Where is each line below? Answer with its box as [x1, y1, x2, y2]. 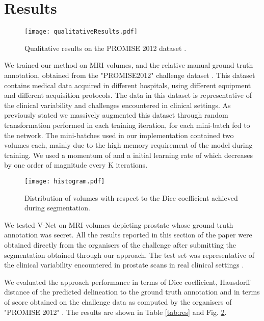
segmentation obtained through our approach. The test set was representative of [4, 249, 254, 260]
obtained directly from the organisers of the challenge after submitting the [4, 239, 236, 250]
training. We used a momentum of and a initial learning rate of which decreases [4, 149, 253, 160]
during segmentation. [24, 202, 90, 213]
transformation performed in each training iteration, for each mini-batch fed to [4, 119, 250, 130]
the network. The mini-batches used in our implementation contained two [4, 129, 234, 140]
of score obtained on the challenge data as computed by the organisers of [4, 296, 232, 307]
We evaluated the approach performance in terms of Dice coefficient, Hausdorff [4, 276, 250, 287]
